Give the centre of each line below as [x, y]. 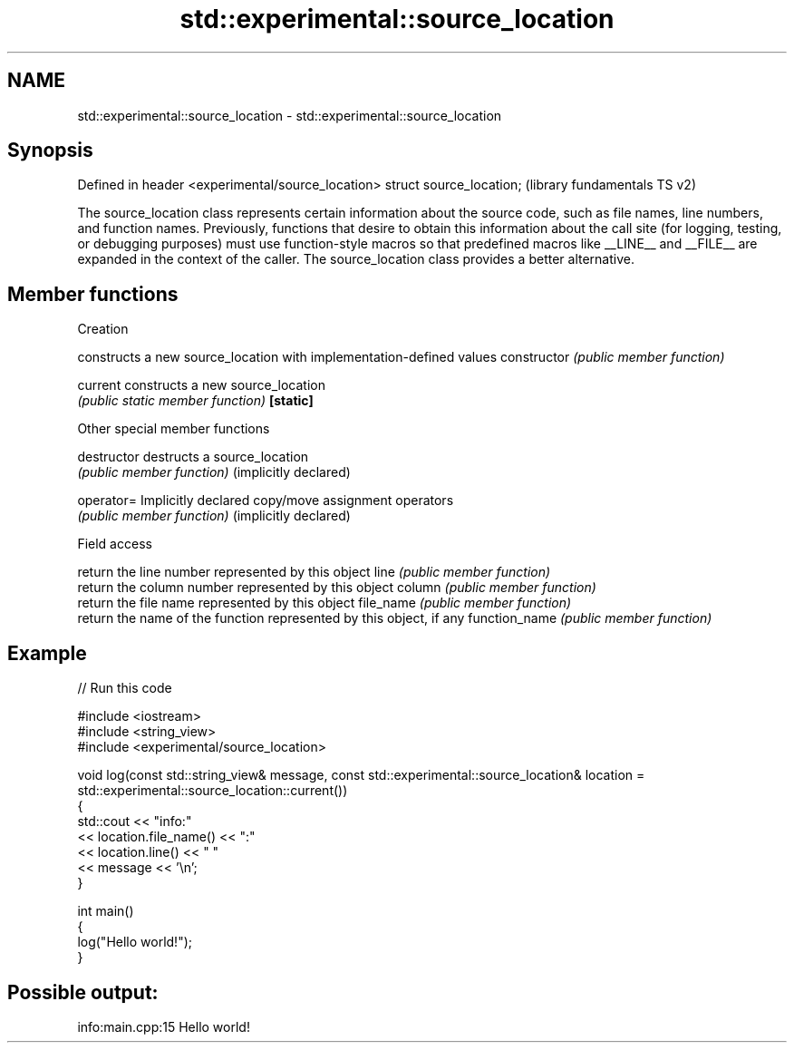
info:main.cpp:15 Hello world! [164, 1026]
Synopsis [50, 151]
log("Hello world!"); [135, 942]
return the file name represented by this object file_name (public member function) [324, 603]
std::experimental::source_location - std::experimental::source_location [290, 115]
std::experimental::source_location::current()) [213, 791]
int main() [106, 911]
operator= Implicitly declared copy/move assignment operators [266, 501]
